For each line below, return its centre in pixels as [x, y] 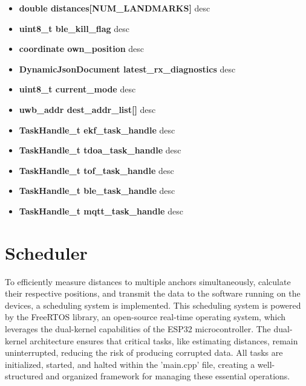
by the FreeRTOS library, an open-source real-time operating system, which [145, 317]
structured [24, 376]
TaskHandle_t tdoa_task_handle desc [100, 150]
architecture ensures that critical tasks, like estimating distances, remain [164, 340]
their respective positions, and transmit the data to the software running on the [153, 293]
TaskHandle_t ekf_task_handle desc [97, 130]
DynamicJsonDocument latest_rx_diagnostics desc [127, 69]
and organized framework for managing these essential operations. [168, 376]
